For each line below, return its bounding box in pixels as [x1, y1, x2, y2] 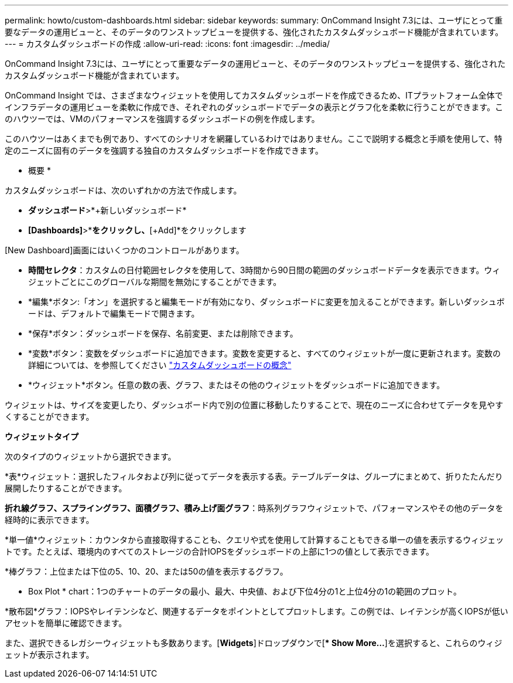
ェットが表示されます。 [5, 650, 94, 660]
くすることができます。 [5, 412, 94, 422]
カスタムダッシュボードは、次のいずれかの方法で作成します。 [5, 185, 242, 195]
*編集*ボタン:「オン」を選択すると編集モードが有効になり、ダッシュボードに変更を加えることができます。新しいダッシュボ [28, 297, 505, 307]
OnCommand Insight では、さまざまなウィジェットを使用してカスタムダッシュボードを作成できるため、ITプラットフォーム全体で [5, 90, 503, 100]
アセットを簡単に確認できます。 [5, 618, 127, 628]
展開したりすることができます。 [5, 483, 127, 493]
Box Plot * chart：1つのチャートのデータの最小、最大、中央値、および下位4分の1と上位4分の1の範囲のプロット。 [28, 586, 461, 596]
